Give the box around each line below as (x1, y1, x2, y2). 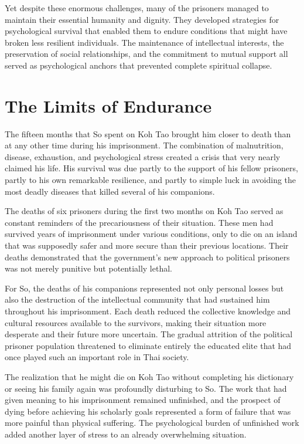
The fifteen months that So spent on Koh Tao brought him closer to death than (5, 127, 291, 140)
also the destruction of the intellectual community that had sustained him (5, 293, 270, 306)
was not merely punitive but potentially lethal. (5, 262, 172, 274)
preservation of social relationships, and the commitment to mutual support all (5, 48, 288, 60)
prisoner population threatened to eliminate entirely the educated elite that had (5, 339, 292, 351)
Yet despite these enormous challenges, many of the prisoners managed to (5, 2, 269, 13)
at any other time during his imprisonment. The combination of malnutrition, (5, 139, 283, 151)
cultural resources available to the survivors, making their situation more (5, 316, 267, 328)
